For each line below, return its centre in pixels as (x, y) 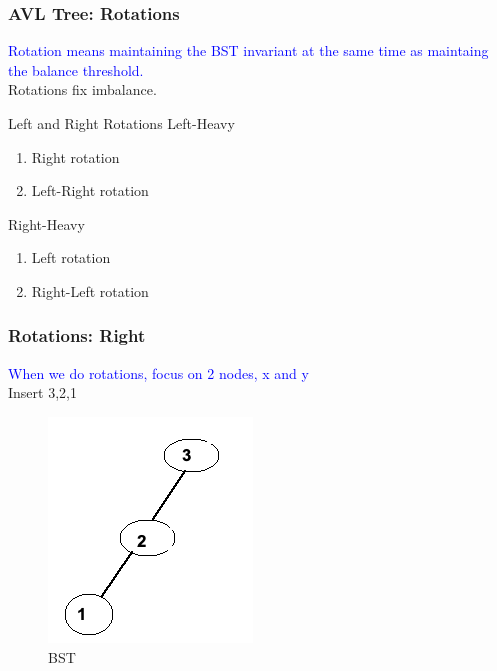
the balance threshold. (76, 69)
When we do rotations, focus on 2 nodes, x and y (158, 372)
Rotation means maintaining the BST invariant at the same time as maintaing (248, 50)
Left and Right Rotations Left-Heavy (121, 123)
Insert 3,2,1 (42, 392)
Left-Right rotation (90, 190)
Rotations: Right (77, 335)
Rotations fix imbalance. (82, 89)
